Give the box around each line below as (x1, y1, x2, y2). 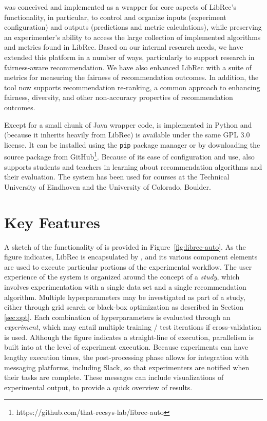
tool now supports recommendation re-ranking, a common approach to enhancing (4, 82, 260, 92)
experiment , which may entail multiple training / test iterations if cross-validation (4, 322, 261, 332)
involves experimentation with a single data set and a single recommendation (4, 281, 246, 292)
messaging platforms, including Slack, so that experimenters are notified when (4, 362, 250, 372)
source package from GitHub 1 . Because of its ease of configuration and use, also (4, 150, 255, 162)
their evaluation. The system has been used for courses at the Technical (4, 171, 230, 182)
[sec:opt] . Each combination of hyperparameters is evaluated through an (4, 311, 231, 322)
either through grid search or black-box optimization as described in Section (4, 302, 243, 312)
